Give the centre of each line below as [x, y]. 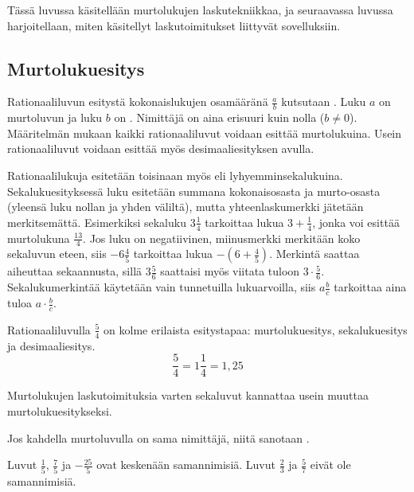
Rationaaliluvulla [49, 329]
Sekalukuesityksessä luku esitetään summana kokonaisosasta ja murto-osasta [194, 191]
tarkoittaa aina [370, 287]
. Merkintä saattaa [314, 254]
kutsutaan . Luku [324, 102]
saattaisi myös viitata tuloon [230, 271]
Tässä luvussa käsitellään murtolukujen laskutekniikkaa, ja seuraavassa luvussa [200, 10]
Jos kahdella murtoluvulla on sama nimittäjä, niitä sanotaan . [158, 437]
